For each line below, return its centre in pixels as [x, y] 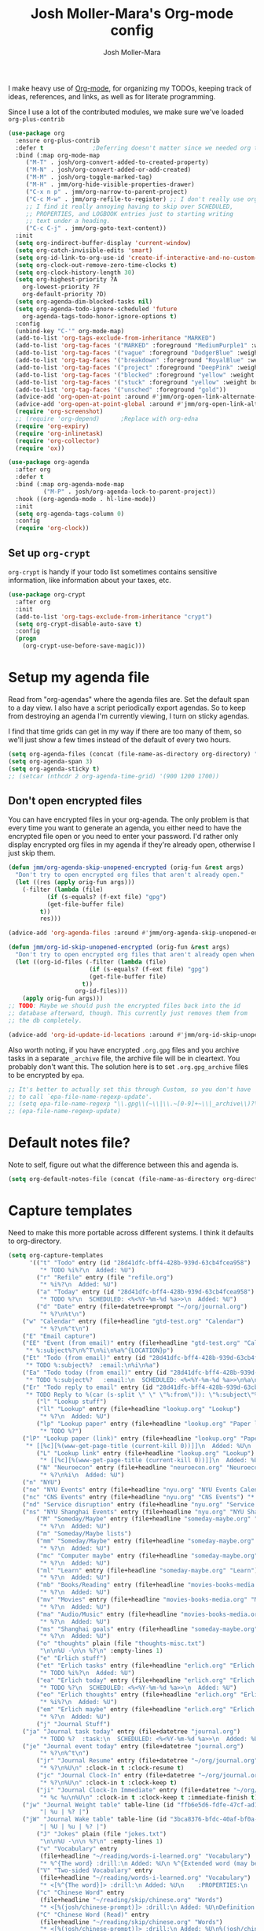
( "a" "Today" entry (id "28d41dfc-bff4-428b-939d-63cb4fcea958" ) [146, 1292]
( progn [26, 639]
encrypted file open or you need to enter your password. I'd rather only [123, 837]
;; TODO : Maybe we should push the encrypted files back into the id [125, 1006]
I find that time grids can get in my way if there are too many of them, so [125, 731]
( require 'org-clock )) [52, 529]
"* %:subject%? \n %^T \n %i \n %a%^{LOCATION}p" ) [100, 1351]
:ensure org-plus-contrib [58, 140]
